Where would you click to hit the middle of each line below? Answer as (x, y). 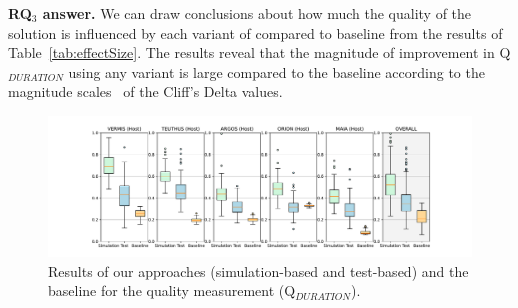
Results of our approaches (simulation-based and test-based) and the (258, 270)
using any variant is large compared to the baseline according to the (276, 71)
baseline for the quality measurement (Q (172, 290)
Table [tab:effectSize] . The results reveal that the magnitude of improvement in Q (259, 52)
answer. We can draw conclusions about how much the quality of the (257, 13)
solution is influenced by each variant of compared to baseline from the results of (255, 32)
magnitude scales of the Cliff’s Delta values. (145, 91)
